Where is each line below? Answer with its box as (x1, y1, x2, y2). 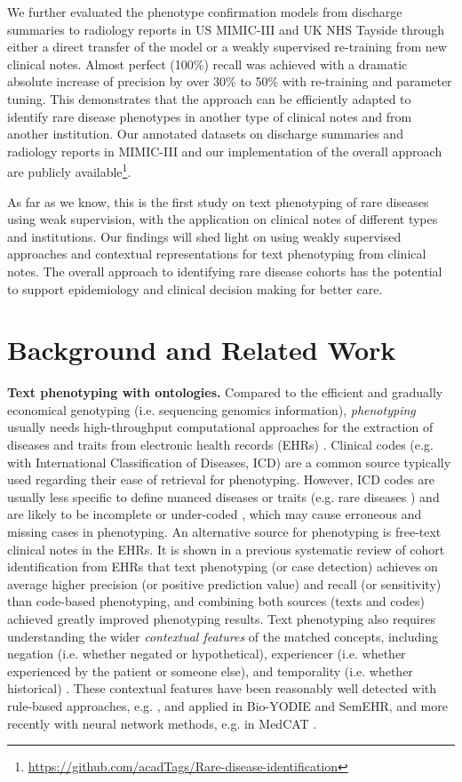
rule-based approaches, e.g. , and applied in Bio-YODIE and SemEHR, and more (7, 696, 448, 714)
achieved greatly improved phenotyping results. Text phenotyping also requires (7, 610, 435, 627)
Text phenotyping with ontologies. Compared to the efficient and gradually (7, 383, 443, 402)
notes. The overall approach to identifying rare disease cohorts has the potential (7, 261, 442, 280)
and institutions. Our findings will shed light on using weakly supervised (7, 227, 402, 245)
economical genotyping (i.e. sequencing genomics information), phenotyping (7, 400, 416, 419)
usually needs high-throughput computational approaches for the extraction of (7, 418, 434, 436)
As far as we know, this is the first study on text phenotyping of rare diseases (7, 192, 429, 211)
